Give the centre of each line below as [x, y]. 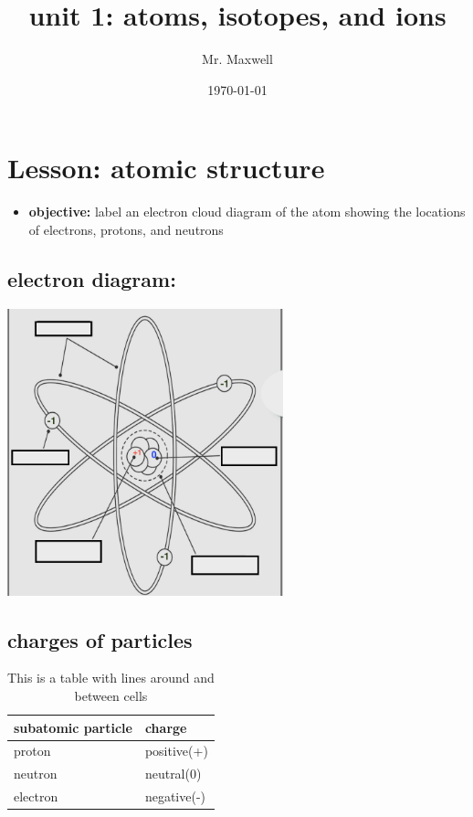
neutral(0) [173, 774]
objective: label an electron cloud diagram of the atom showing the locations [247, 212]
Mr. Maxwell [237, 59]
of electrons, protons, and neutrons [126, 229]
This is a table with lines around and [111, 678]
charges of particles [100, 639]
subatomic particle [73, 727]
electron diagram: [92, 278]
